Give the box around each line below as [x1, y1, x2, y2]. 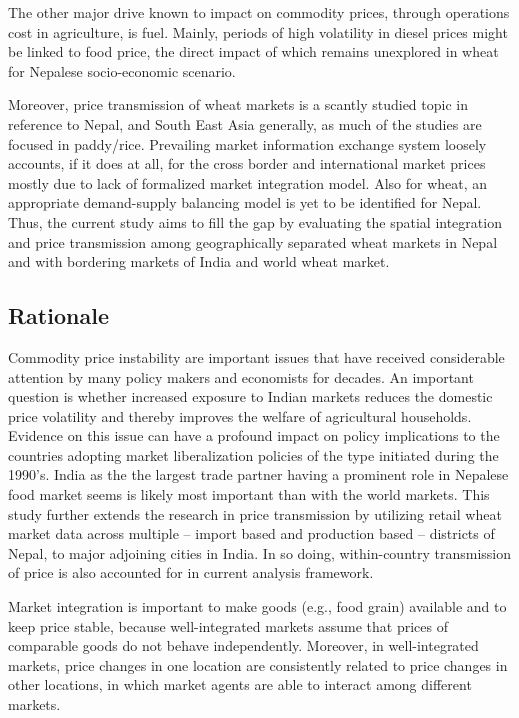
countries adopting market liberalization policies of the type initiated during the [8, 444, 499, 465]
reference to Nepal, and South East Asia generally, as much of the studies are [8, 113, 482, 134]
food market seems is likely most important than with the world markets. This [8, 484, 490, 505]
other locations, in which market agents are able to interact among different [8, 674, 472, 695]
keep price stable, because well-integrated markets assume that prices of [8, 615, 448, 636]
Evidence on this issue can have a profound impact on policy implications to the [8, 425, 500, 446]
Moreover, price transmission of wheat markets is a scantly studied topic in [8, 94, 468, 115]
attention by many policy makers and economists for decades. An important [8, 366, 474, 387]
